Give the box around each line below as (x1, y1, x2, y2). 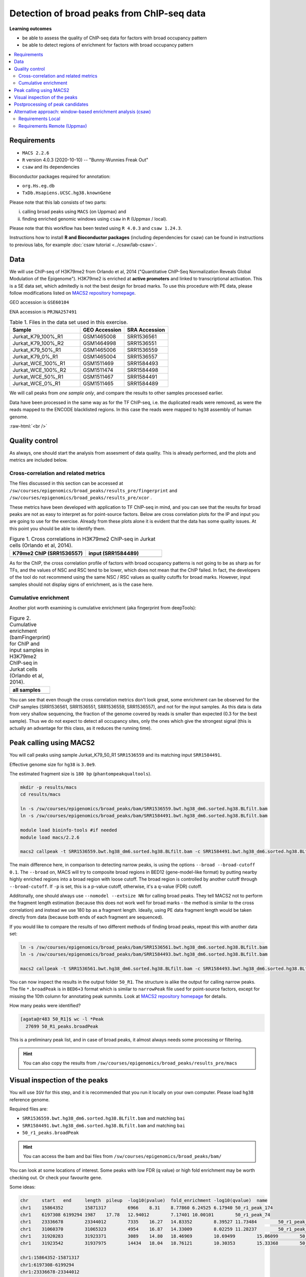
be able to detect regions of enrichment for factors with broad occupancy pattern (22, 42, 193, 48)
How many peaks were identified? (9, 1003, 81, 1009)
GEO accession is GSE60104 (9, 299, 69, 305)
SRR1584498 (126, 367, 159, 374)
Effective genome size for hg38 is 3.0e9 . (9, 761, 96, 767)
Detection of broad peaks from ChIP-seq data (9, 8, 206, 19)
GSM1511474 (83, 367, 114, 374)
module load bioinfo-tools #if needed (20, 827, 117, 833)
